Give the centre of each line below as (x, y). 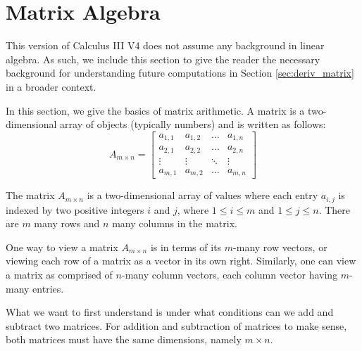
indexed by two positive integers (75, 209)
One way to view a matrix (62, 247)
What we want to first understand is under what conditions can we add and (170, 312)
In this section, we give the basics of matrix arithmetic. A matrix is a (155, 110)
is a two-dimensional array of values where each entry (202, 195)
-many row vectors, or (280, 247)
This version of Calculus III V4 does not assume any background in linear (165, 45)
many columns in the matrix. (175, 223)
